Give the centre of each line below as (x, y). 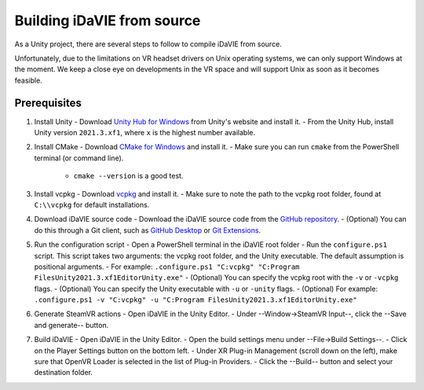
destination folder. (64, 373)
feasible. (28, 80)
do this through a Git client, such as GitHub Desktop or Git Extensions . (148, 230)
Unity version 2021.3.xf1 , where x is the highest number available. (144, 133)
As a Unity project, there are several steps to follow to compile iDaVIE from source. (148, 44)
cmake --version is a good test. (128, 176)
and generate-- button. (71, 325)
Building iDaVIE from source (108, 20)
